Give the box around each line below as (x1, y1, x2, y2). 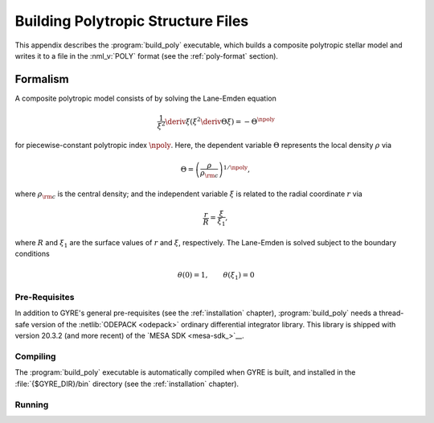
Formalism (14, 72, 69, 86)
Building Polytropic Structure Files (14, 12, 249, 30)
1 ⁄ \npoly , (223, 163, 251, 175)
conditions (14, 249, 50, 259)
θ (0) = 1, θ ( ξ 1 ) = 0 (177, 270, 255, 281)
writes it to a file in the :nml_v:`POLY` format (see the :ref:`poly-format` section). (14, 51, 279, 60)
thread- (379, 308, 404, 318)
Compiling (14, 351, 56, 362)
